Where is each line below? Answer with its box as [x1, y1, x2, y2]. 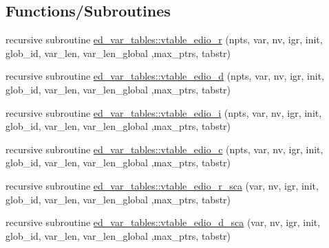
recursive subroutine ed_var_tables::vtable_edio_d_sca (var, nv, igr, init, [6, 215, 321, 229]
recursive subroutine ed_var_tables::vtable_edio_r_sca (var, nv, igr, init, [6, 178, 319, 192]
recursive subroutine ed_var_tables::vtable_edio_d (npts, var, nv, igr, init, [6, 69, 325, 83]
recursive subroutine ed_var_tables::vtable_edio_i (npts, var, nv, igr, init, [6, 105, 322, 120]
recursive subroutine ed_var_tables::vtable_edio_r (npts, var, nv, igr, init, [6, 32, 323, 47]
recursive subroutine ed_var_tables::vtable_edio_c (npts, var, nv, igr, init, [6, 142, 323, 156]
